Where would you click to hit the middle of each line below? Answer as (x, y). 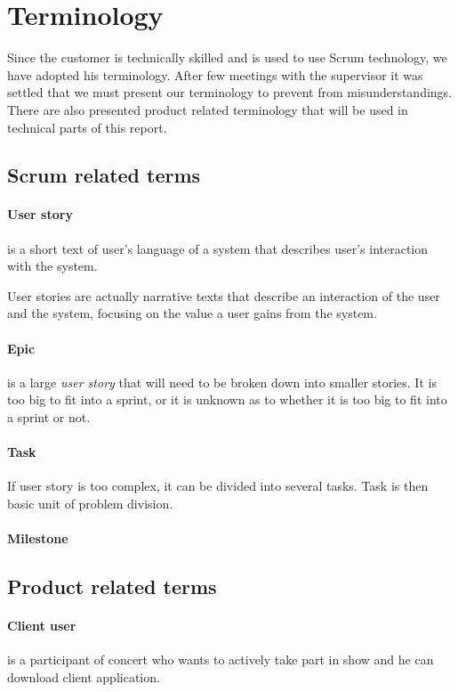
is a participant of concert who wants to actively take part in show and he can (221, 659)
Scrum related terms (104, 175)
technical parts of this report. (87, 127)
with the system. (52, 266)
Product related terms (112, 586)
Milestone (38, 538)
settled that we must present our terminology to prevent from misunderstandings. (230, 92)
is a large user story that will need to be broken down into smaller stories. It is (222, 382)
